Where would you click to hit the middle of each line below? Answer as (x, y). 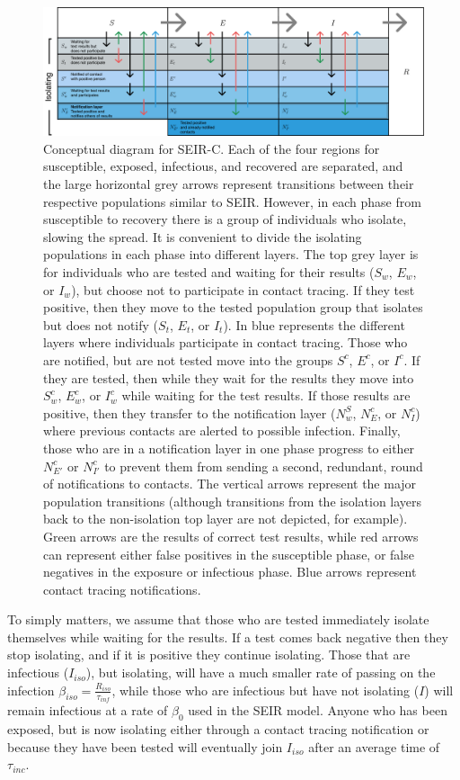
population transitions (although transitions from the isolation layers (233, 501)
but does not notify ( (101, 324)
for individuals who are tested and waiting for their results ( (209, 272)
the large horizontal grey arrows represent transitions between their (229, 184)
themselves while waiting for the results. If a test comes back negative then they (228, 637)
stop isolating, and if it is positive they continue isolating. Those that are (209, 654)
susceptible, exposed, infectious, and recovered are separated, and (223, 166)
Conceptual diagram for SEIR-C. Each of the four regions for (212, 148)
